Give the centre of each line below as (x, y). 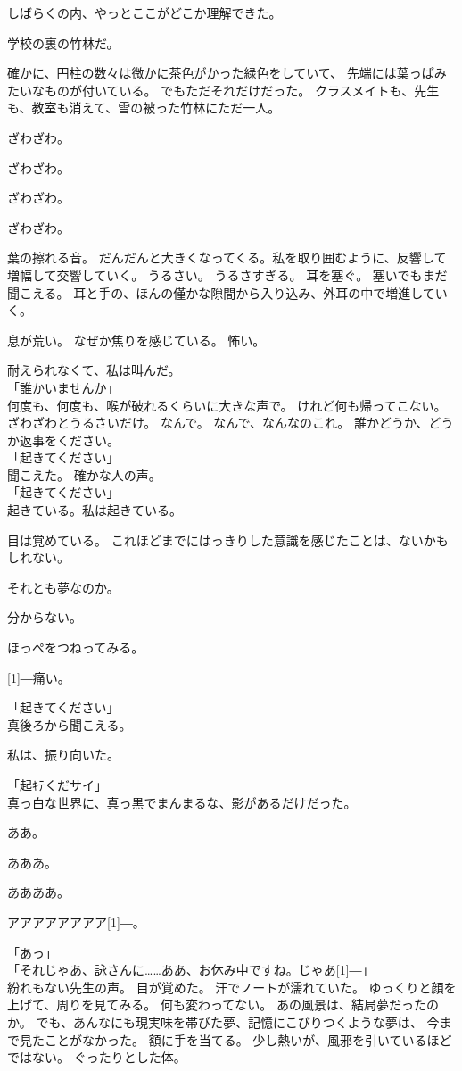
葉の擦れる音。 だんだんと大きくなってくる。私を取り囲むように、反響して (227, 257)
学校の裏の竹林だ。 (63, 42)
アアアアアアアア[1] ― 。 (76, 922)
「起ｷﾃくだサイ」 (57, 785)
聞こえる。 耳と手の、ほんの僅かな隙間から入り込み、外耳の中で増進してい (227, 292)
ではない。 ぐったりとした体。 (97, 1057)
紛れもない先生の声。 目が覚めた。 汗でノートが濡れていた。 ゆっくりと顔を (232, 987)
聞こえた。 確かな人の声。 (84, 474)
